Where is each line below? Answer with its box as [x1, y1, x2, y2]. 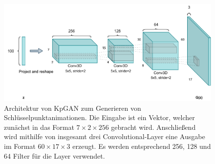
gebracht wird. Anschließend [111, 122, 196, 132]
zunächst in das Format [4, 122, 74, 132]
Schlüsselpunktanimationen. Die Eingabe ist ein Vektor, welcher [4, 112, 195, 123]
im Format [4, 141, 36, 151]
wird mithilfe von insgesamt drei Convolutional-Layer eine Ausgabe [4, 131, 205, 142]
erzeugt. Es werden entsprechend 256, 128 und [72, 141, 211, 151]
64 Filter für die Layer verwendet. [4, 150, 105, 161]
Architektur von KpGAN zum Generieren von [4, 102, 141, 113]
